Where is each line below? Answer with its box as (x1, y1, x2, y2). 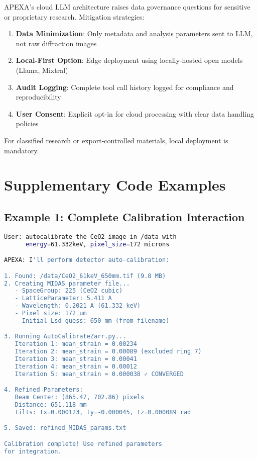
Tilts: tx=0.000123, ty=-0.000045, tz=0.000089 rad (15, 408, 191, 416)
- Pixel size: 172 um (15, 310, 87, 317)
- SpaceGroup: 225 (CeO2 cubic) (15, 287, 123, 295)
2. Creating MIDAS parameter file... (4, 280, 130, 287)
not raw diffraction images (16, 38, 97, 48)
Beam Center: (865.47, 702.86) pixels (15, 394, 145, 401)
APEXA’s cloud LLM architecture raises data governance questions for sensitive (4, 2, 250, 12)
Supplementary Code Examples (4, 174, 226, 195)
